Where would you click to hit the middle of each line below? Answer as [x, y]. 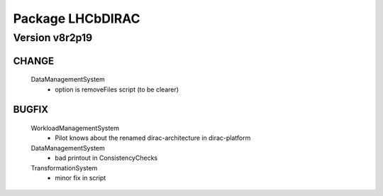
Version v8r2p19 [53, 38]
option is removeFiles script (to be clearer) [117, 89]
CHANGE [34, 61]
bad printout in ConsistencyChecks [106, 158]
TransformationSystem [64, 168]
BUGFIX [31, 110]
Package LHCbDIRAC [77, 18]
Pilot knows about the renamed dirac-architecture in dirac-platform [153, 138]
